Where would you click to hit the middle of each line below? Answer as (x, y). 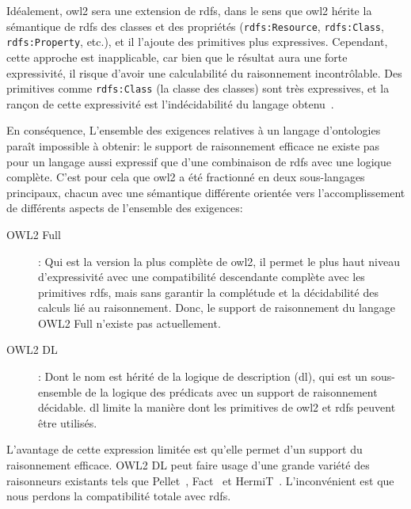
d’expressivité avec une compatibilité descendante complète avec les (202, 277)
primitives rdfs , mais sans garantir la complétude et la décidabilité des (208, 292)
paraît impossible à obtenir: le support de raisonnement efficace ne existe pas (193, 145)
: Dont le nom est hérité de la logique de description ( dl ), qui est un (203, 376)
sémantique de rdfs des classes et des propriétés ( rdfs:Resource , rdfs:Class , (195, 26)
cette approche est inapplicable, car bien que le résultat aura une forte (177, 57)
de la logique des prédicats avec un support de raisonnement (231, 391)
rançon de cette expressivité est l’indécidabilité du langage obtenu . (170, 103)
